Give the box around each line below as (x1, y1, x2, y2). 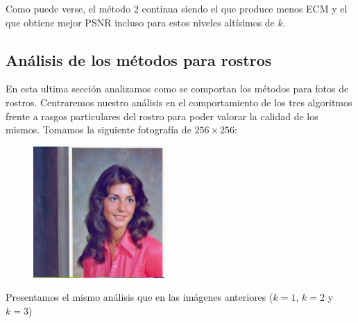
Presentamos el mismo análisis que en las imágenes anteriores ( (6, 290, 273, 304)
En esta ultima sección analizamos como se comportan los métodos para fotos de (6, 81, 349, 96)
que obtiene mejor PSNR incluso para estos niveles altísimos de (6, 15, 275, 29)
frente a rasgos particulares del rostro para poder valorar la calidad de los (6, 108, 318, 123)
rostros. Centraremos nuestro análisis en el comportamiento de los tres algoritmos (6, 94, 352, 109)
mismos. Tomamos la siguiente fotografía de (6, 122, 191, 137)
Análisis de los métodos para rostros (6, 49, 272, 70)
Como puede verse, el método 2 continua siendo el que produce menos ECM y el (6, 1, 348, 15)
